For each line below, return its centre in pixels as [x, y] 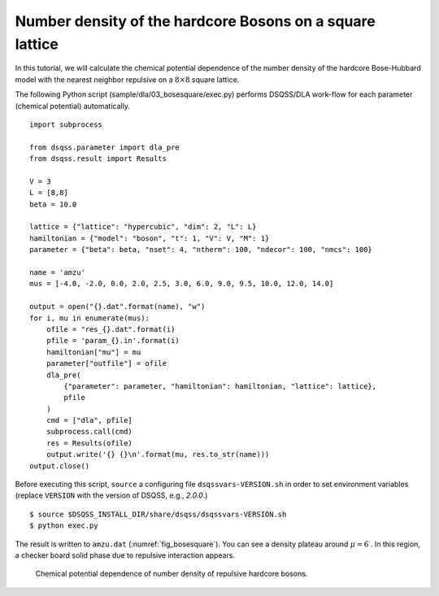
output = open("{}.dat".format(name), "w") [117, 307]
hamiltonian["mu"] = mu [93, 352]
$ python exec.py [64, 526]
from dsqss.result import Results [98, 159]
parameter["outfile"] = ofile [106, 363]
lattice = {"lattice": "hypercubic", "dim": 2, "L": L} [143, 227]
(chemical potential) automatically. [72, 106]
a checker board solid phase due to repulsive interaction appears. [125, 555]
